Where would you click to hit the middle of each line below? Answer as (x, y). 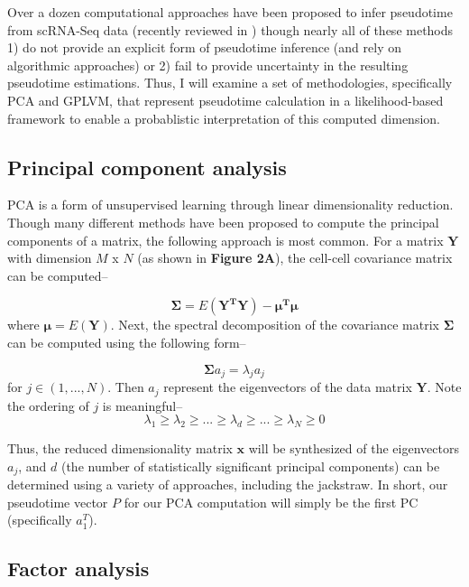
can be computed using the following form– (127, 342)
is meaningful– (143, 405)
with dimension (50, 258)
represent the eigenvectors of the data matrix (288, 387)
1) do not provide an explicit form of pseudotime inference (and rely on (204, 47)
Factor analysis (78, 568)
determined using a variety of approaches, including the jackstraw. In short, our (228, 485)
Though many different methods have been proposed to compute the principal (223, 222)
